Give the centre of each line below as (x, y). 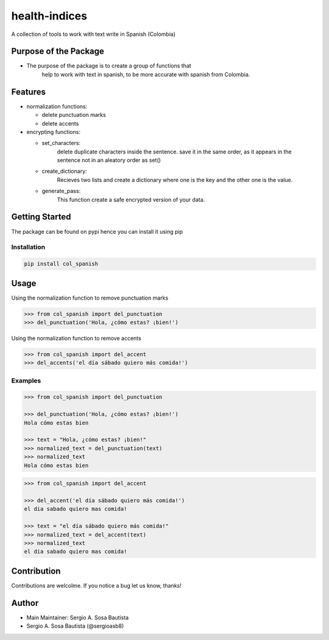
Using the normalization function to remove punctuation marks (90, 298)
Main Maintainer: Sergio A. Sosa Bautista (78, 617)
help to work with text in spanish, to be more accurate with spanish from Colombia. (146, 74)
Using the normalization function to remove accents (76, 338)
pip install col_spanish (61, 264)
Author (25, 603)
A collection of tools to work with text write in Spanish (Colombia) (94, 34)
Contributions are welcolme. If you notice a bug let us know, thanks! (97, 585)
